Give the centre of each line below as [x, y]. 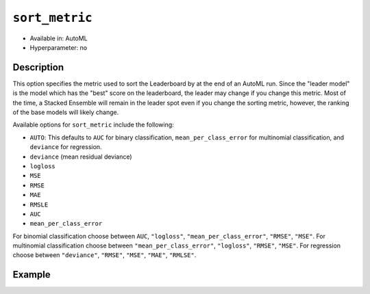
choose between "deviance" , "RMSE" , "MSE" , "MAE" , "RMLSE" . [104, 255]
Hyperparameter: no [59, 47]
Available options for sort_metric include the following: [93, 125]
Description [38, 67]
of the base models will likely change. [66, 112]
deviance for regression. [66, 147]
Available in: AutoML [59, 38]
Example [32, 275]
